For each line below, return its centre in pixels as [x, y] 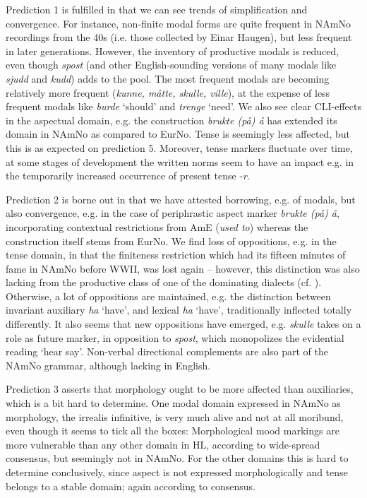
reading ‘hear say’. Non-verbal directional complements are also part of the [167, 351]
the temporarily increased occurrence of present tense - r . [128, 176]
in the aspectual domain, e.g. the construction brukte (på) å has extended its [172, 120]
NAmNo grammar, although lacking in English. [108, 365]
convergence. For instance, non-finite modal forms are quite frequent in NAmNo [178, 23]
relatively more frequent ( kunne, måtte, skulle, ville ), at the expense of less [168, 92]
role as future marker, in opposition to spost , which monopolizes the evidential [175, 337]
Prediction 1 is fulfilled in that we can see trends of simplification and [157, 9]
